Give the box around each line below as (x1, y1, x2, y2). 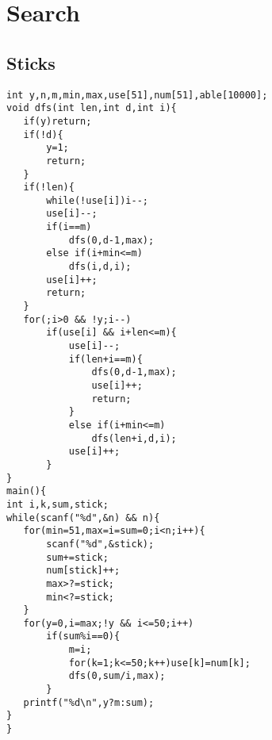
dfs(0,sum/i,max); (68, 670, 166, 682)
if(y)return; (23, 115, 92, 127)
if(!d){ (23, 128, 63, 140)
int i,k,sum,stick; (6, 498, 109, 510)
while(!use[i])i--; (46, 194, 148, 206)
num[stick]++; (46, 565, 121, 577)
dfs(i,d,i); (68, 261, 132, 273)
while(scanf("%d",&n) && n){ (6, 512, 160, 523)
